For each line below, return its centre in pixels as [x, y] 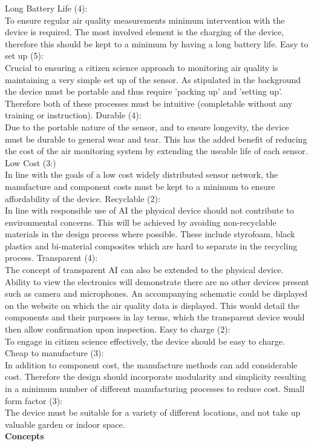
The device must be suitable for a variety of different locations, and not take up [153, 412]
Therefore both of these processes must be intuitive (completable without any [149, 103]
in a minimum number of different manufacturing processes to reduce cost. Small [155, 388]
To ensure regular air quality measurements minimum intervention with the [145, 20]
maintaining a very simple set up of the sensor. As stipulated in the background [153, 79]
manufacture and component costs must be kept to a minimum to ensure [140, 186]
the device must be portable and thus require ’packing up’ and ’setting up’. [144, 91]
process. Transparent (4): [51, 258]
